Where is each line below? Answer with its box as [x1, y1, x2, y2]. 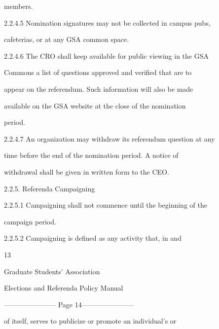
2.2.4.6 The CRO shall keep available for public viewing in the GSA [4, 50, 209, 61]
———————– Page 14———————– [4, 299, 134, 309]
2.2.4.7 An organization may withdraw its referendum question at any [4, 133, 215, 144]
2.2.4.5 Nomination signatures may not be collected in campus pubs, [4, 17, 211, 28]
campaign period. [4, 216, 56, 226]
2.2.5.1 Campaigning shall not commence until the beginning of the [4, 200, 207, 210]
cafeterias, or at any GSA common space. [4, 34, 129, 44]
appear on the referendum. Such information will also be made [4, 83, 193, 94]
